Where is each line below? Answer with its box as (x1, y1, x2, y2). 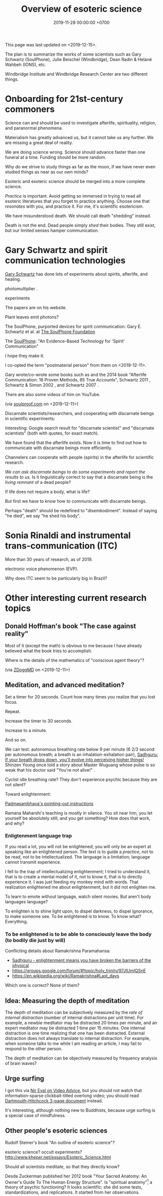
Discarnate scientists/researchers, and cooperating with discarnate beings (5, 410, 154, 416)
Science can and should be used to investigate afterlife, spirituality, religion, (5, 120, 157, 125)
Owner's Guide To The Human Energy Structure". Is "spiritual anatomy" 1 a (5, 1178, 153, 1185)
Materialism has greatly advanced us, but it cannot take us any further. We (5, 134, 154, 140)
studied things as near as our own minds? (5, 169, 89, 175)
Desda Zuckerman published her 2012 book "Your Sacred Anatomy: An (5, 1173, 147, 1179)
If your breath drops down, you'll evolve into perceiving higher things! (5, 757, 144, 762)
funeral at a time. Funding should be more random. (5, 154, 107, 160)
